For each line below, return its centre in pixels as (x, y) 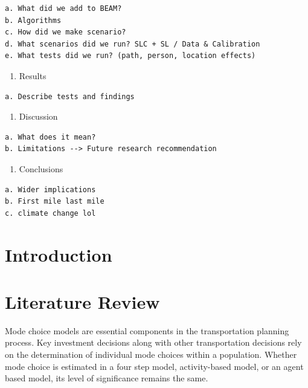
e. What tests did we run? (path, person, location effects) (130, 56)
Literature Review (82, 301)
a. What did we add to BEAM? (63, 8)
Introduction (59, 254)
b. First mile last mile (55, 202)
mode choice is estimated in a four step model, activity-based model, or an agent (154, 366)
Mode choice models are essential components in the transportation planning (147, 330)
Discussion (38, 116)
